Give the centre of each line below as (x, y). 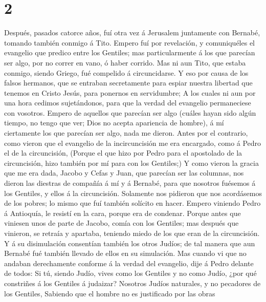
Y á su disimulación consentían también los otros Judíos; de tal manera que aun (130, 243)
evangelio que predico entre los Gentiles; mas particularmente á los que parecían (130, 52)
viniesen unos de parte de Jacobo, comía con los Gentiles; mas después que (121, 223)
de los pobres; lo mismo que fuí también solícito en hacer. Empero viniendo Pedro (132, 203)
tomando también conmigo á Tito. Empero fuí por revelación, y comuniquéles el (129, 42)
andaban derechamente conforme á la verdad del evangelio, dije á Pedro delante (129, 263)
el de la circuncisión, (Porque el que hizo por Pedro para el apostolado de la (123, 153)
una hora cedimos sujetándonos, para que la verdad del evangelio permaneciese (128, 103)
